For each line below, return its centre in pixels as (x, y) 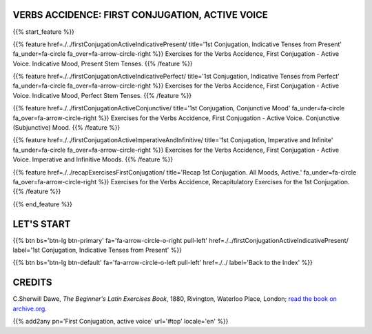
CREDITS (32, 283)
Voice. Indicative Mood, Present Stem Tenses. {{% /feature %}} (103, 63)
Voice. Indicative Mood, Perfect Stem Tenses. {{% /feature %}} (102, 95)
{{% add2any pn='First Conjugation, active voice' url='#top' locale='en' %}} (121, 322)
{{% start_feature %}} (44, 32)
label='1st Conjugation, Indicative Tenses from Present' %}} (97, 250)
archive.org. (30, 308)
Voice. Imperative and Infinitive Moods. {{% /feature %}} (93, 159)
